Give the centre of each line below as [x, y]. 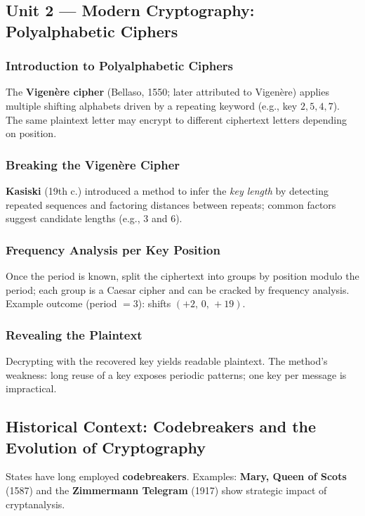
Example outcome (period [61, 303]
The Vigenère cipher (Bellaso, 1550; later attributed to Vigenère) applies [167, 92]
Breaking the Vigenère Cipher [93, 164]
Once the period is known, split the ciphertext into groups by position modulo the [182, 275]
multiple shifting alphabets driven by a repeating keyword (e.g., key [152, 105]
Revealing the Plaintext [74, 334]
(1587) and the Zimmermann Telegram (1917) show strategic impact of [166, 490]
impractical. [31, 388]
